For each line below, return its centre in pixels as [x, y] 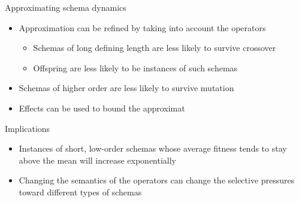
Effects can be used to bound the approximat [102, 108]
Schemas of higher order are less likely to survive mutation [126, 88]
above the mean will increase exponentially [98, 160]
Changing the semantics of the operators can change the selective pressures [157, 180]
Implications [28, 128]
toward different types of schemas [80, 192]
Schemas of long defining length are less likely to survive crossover [155, 48]
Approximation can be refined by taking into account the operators [142, 27]
